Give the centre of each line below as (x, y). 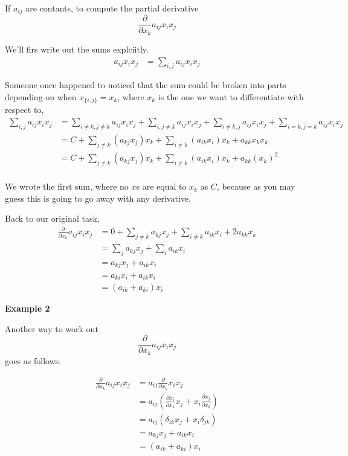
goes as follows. (33, 360)
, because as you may (256, 186)
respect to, (24, 110)
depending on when (41, 96)
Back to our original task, (52, 218)
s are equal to (161, 186)
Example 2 (27, 308)
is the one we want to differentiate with (231, 96)
